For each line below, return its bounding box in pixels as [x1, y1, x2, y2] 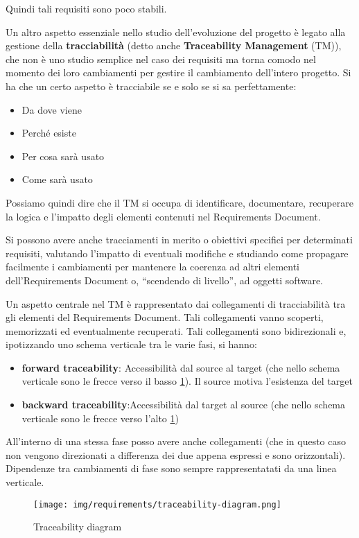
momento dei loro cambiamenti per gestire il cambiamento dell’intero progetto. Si [6, 65, 351, 80]
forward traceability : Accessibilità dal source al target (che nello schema [21, 360, 340, 374]
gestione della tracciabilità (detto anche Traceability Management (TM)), [6, 38, 342, 53]
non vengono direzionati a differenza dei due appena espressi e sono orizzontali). [6, 447, 346, 462]
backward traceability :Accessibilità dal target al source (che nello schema [21, 397, 346, 412]
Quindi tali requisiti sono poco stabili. [6, 1, 167, 15]
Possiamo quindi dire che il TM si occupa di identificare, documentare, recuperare [6, 195, 353, 209]
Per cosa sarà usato [21, 148, 105, 163]
